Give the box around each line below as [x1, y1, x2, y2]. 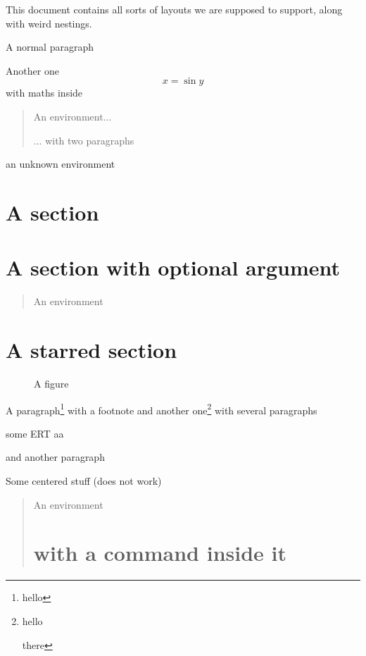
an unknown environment [6, 156, 115, 171]
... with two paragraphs [33, 132, 134, 147]
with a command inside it [33, 538, 287, 567]
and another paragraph [6, 450, 105, 464]
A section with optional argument [6, 253, 341, 282]
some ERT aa [6, 426, 64, 440]
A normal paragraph [6, 39, 94, 54]
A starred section [6, 335, 177, 364]
